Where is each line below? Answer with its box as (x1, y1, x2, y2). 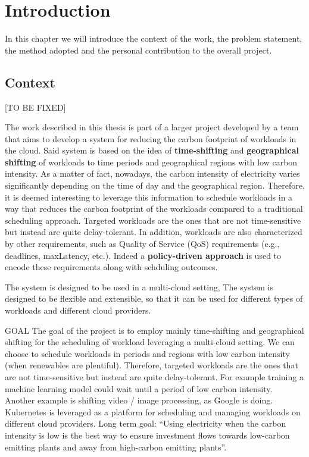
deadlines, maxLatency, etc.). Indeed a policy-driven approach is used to (5, 249, 282, 261)
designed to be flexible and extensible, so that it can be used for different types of (5, 292, 303, 305)
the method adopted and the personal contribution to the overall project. (5, 43, 272, 56)
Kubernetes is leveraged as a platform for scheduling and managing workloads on (5, 405, 301, 418)
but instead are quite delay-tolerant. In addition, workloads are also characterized (5, 226, 302, 238)
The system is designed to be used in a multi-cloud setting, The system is (5, 280, 273, 293)
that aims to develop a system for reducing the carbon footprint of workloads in (5, 132, 296, 145)
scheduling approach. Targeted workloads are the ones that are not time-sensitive (5, 214, 301, 226)
